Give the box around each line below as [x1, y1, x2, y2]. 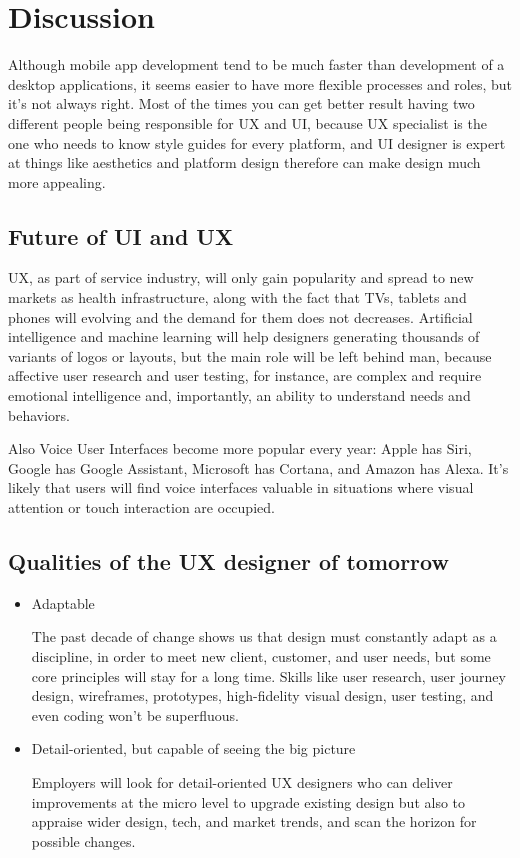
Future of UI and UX [8, 220, 234, 251]
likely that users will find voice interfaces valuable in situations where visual [8, 477, 474, 498]
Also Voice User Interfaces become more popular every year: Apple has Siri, [8, 438, 472, 459]
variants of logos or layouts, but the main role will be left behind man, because [8, 345, 492, 366]
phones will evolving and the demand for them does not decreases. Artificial [8, 306, 473, 327]
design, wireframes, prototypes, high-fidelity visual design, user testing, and [31, 685, 494, 706]
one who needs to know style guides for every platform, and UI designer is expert [8, 132, 506, 153]
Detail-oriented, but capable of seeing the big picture [31, 738, 356, 759]
